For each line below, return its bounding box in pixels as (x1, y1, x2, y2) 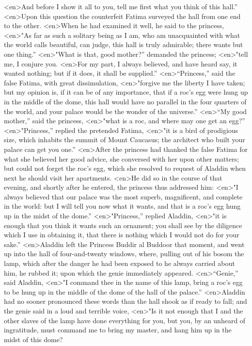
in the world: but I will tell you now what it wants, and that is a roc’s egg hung (4, 201, 241, 211)
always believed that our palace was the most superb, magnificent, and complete (4, 191, 243, 201)
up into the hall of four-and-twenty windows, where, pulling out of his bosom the (4, 248, 244, 259)
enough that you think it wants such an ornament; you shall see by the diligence (4, 220, 242, 230)
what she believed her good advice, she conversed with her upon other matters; (4, 153, 239, 164)
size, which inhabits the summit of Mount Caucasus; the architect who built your (4, 134, 245, 145)
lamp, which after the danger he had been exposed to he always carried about (4, 258, 235, 268)
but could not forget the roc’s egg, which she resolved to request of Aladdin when (4, 163, 246, 173)
